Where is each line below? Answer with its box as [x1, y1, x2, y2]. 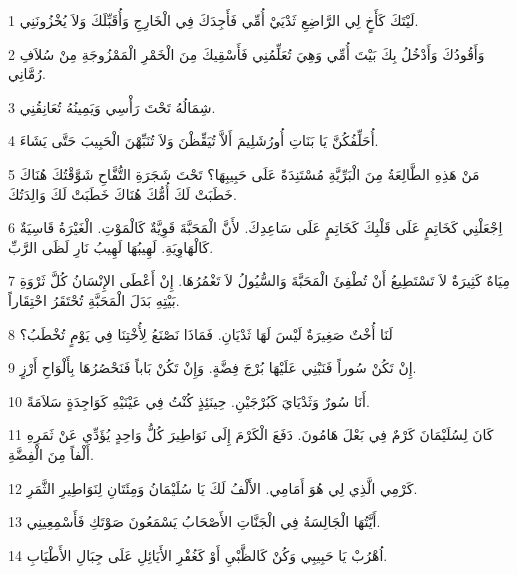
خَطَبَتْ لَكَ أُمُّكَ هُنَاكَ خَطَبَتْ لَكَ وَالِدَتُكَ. [8, 183, 237, 204]
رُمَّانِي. [8, 63, 46, 84]
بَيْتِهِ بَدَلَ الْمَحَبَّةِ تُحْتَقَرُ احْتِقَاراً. [8, 289, 180, 310]
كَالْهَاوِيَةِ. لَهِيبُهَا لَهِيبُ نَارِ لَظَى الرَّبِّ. [8, 236, 214, 257]
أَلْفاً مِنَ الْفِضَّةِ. [8, 443, 94, 464]
